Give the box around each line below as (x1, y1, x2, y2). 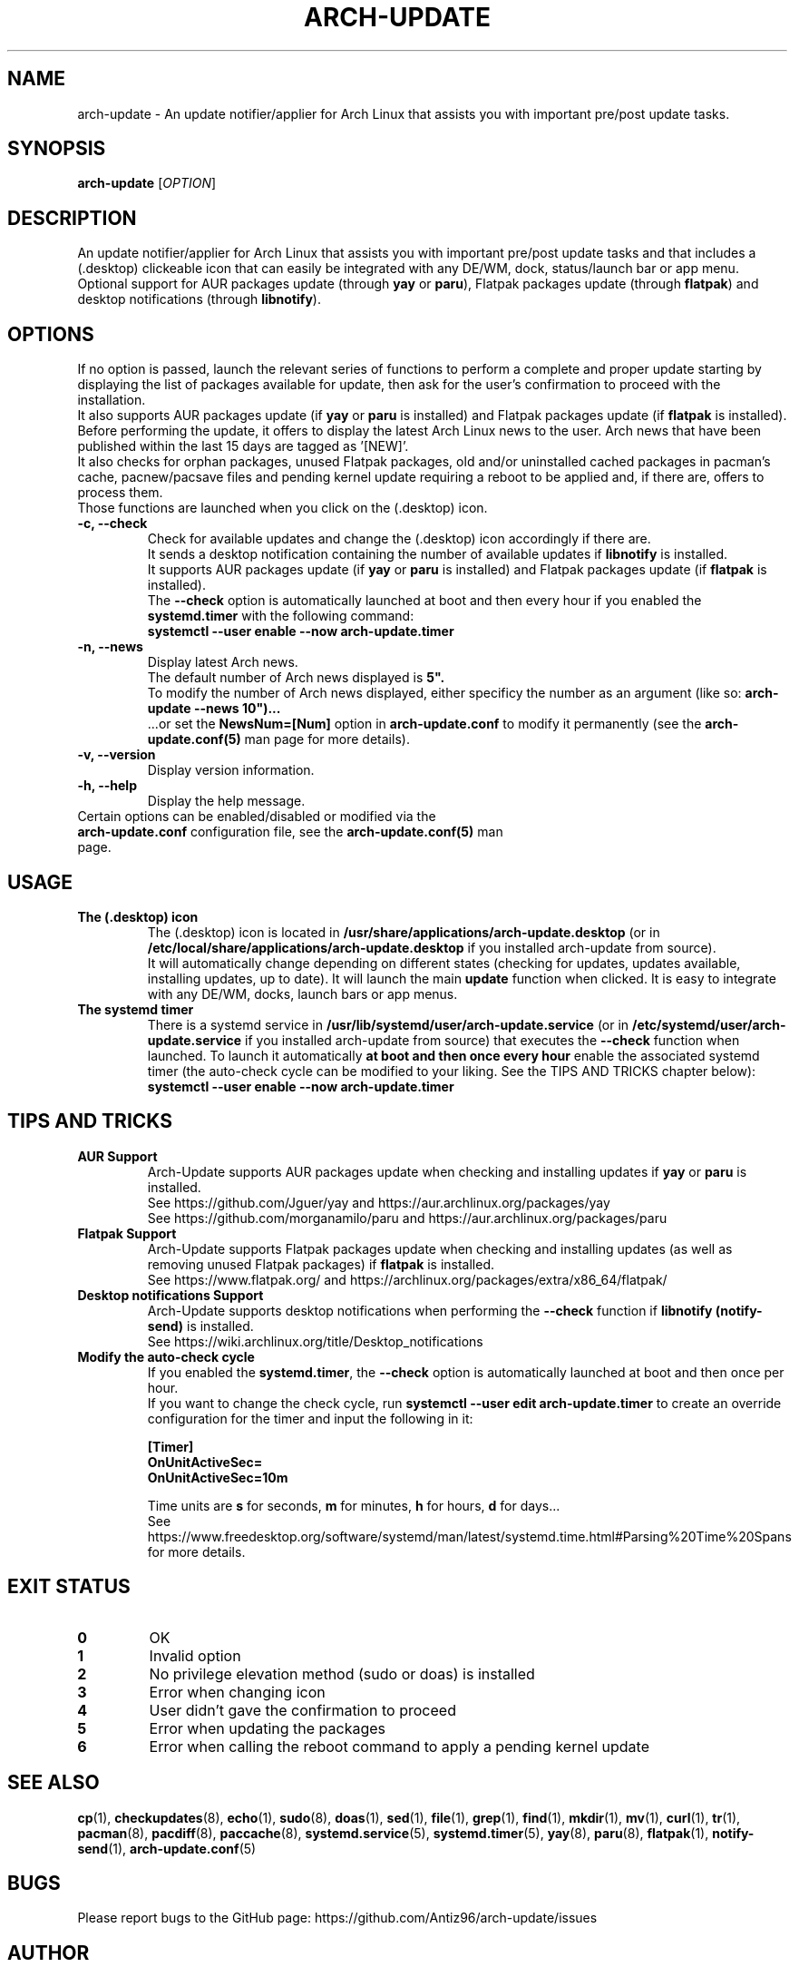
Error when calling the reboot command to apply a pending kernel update (149, 1737, 649, 1756)
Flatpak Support (77, 1225, 177, 1241)
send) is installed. (147, 1317, 254, 1334)
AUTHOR (7, 1941, 90, 1964)
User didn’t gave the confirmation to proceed (149, 1700, 456, 1719)
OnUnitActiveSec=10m (147, 1469, 288, 1485)
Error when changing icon (149, 1682, 326, 1701)
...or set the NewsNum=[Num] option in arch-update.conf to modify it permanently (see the (147, 716, 702, 732)
